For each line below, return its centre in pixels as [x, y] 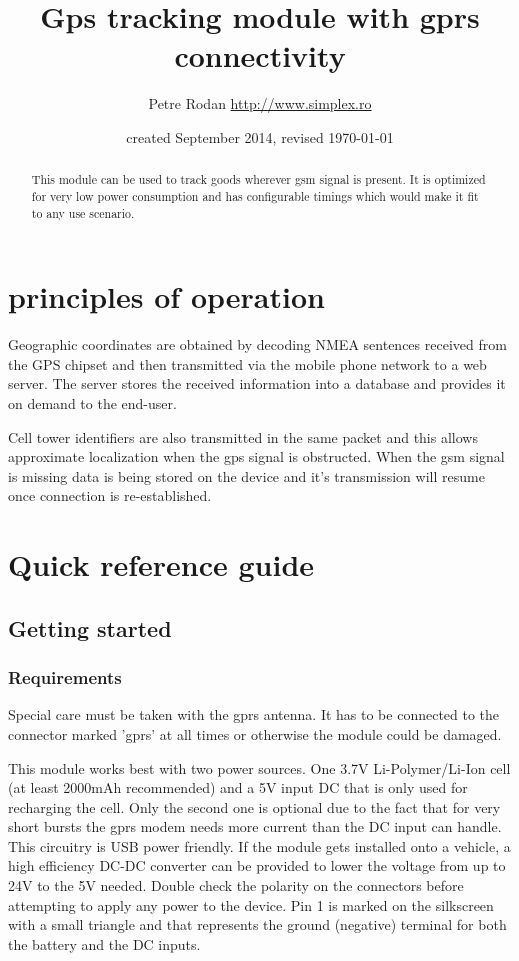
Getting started [90, 627]
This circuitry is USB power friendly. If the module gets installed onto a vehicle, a [259, 845]
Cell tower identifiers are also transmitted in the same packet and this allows [243, 436]
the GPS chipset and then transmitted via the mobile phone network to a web [247, 363]
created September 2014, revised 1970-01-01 [260, 136]
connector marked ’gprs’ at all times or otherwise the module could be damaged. [255, 733]
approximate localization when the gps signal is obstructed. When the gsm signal [256, 456]
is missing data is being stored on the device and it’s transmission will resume [246, 475]
